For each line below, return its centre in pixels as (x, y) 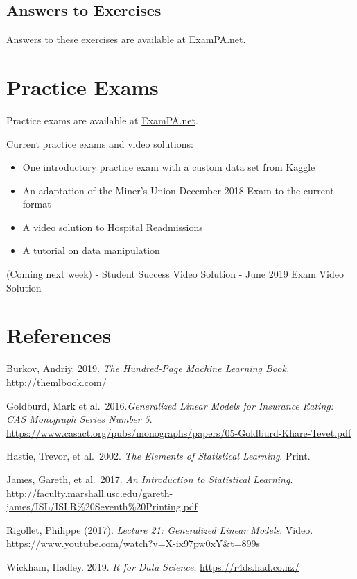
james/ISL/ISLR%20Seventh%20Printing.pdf (102, 506)
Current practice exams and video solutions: (100, 143)
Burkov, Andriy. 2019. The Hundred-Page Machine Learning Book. (148, 368)
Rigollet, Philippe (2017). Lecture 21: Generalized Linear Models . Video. (160, 529)
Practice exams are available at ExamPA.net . (102, 120)
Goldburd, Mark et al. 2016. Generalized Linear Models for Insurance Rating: (170, 405)
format (37, 204)
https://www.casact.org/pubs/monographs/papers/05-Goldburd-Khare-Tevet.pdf (179, 432)
